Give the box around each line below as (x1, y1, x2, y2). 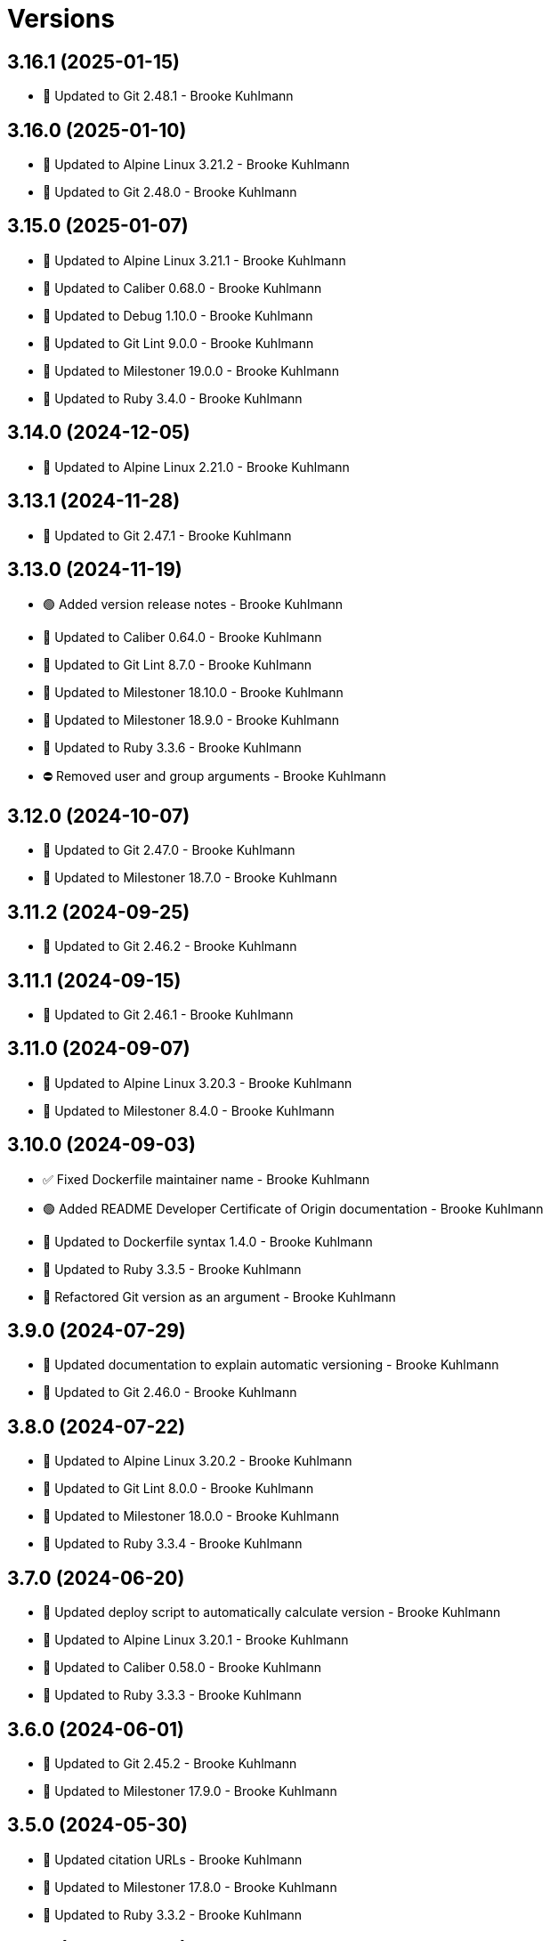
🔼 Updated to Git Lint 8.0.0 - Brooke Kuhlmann (43, 1481, 314, 1497)
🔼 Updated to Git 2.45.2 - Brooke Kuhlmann (43, 1755, 297, 1771)
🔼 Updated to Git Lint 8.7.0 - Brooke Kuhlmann (43, 657, 312, 673)
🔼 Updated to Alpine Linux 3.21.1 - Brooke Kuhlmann (43, 252, 346, 268)
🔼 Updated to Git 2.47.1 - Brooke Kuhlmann (43, 527, 292, 543)
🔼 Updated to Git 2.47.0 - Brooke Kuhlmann (43, 842, 295, 858)
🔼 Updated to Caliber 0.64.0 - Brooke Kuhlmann (43, 629, 322, 646)
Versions (7, 4, 115, 34)
